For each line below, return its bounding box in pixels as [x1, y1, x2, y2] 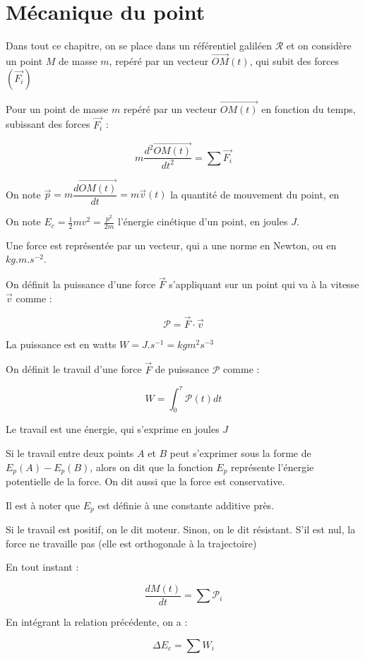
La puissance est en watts [6, 336, 116, 351]
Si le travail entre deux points [6, 446, 134, 460]
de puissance [155, 362, 210, 376]
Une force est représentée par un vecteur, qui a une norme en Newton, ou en [6, 237, 337, 252]
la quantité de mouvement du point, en [170, 186, 340, 201]
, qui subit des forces [249, 53, 339, 68]
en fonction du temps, [261, 101, 356, 116]
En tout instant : [6, 559, 79, 574]
